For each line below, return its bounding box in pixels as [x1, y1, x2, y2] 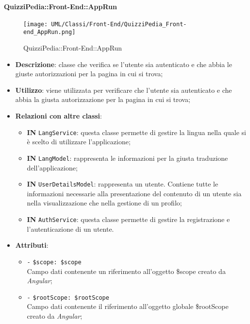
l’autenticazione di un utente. [27, 223, 114, 234]
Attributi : [15, 240, 49, 250]
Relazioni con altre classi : [15, 111, 102, 121]
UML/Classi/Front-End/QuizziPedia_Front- [51, 20, 187, 28]
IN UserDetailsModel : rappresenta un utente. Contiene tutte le [27, 179, 218, 189]
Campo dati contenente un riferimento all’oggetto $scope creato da [27, 266, 226, 276]
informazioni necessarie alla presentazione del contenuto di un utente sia [27, 188, 242, 198]
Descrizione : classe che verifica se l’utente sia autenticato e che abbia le [15, 59, 232, 69]
